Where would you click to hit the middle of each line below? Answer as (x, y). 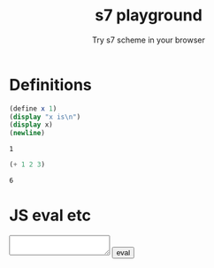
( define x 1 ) (33, 108)
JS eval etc (50, 215)
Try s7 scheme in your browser (149, 40)
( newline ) (27, 134)
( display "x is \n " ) (45, 117)
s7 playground (149, 15)
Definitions (51, 84)
